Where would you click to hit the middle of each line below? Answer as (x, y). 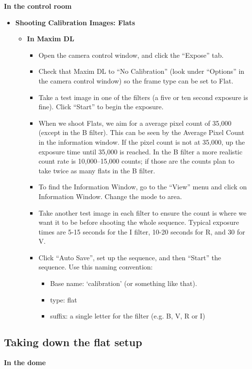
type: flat (64, 299)
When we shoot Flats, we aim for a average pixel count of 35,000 (135, 123)
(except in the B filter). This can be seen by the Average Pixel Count (142, 132)
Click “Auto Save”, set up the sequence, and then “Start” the (130, 257)
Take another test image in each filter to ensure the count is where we (143, 212)
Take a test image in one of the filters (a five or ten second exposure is (143, 97)
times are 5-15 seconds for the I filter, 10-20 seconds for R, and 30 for (142, 231)
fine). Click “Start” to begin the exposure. (101, 107)
